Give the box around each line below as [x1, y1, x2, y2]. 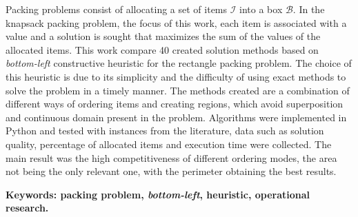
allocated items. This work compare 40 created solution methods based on [6, 42, 319, 56]
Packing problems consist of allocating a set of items [6, 2, 228, 16]
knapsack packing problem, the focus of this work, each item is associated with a [6, 15, 347, 30]
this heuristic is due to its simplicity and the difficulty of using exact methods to [6, 69, 346, 83]
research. [6, 200, 49, 215]
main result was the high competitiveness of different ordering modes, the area [6, 150, 337, 165]
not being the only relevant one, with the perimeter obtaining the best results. [6, 164, 337, 178]
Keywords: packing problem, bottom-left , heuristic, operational [6, 187, 310, 201]
